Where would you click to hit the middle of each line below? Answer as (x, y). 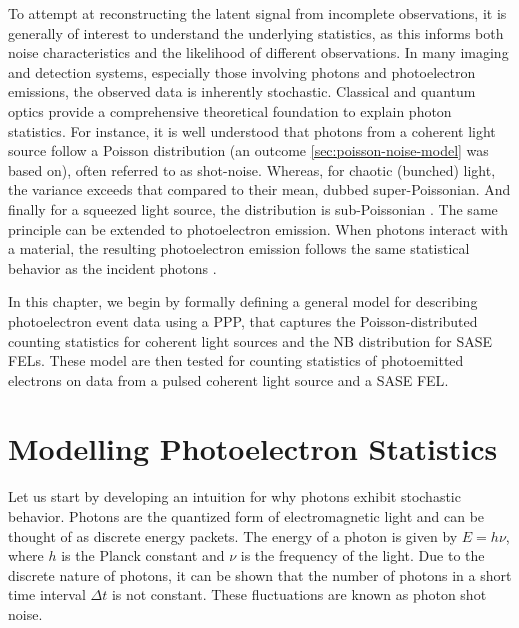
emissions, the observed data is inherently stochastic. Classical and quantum (242, 91)
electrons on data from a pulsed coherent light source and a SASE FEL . (228, 379)
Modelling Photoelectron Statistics (253, 448)
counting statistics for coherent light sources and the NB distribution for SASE (250, 340)
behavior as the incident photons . (112, 267)
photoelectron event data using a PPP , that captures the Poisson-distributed (243, 320)
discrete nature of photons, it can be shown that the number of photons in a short (260, 574)
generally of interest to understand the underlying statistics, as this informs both (256, 32)
